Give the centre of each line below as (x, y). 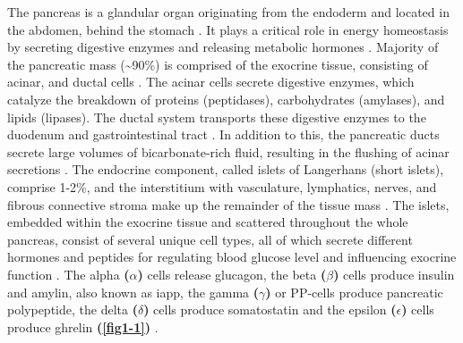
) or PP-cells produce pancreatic (354, 292)
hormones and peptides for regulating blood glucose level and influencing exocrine (232, 257)
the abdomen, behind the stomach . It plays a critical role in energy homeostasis (228, 29)
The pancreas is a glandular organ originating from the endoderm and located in (228, 12)
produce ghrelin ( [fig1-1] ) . (83, 326)
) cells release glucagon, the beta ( (232, 274)
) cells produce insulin (394, 274)
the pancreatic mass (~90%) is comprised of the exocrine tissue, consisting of (218, 64)
